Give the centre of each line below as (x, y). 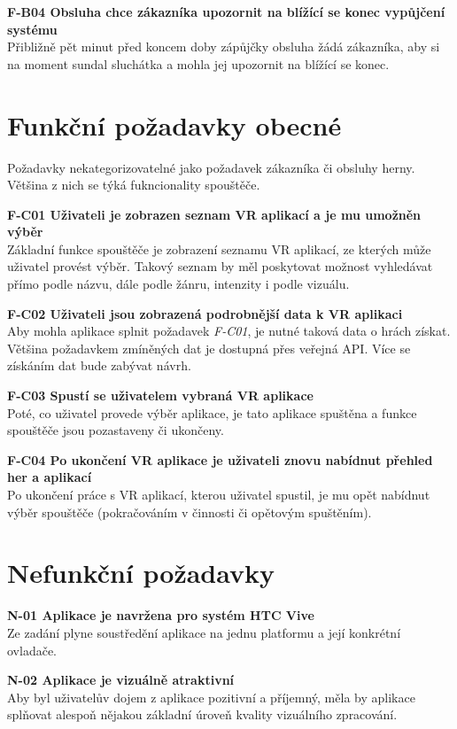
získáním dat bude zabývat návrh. (99, 365)
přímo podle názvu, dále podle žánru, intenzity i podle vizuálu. (178, 284)
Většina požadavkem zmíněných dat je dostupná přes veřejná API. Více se (209, 348)
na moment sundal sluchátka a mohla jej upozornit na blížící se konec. (198, 63)
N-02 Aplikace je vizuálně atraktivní (121, 680)
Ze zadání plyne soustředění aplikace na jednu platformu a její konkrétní (204, 632)
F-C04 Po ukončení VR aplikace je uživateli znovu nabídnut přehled (220, 459)
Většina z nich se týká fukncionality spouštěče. (134, 185)
